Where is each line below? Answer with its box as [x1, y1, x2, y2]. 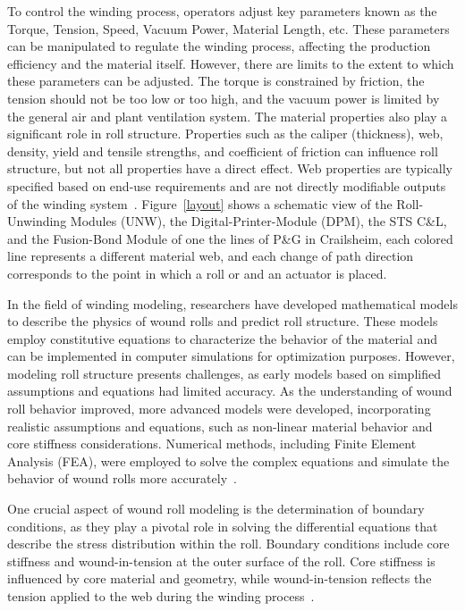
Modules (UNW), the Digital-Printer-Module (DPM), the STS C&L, [70, 212, 447, 230]
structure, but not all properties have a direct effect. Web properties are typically [7, 159, 452, 178]
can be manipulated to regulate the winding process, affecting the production [7, 37, 431, 55]
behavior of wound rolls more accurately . [7, 469, 237, 488]
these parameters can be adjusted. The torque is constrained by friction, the [7, 71, 425, 90]
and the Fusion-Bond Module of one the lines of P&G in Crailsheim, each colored [7, 229, 453, 247]
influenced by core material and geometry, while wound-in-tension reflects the [7, 569, 432, 588]
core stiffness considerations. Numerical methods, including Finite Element [7, 434, 417, 453]
